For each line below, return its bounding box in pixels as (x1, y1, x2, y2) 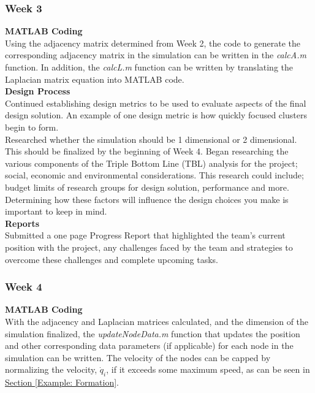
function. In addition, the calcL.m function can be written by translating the (5, 61, 294, 73)
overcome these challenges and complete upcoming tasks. (5, 253, 218, 265)
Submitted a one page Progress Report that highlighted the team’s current (5, 229, 286, 242)
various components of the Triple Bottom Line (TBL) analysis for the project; (5, 156, 298, 169)
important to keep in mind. (5, 205, 107, 218)
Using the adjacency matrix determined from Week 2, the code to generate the (5, 36, 301, 49)
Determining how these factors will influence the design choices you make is (5, 193, 289, 205)
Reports (5, 216, 40, 229)
